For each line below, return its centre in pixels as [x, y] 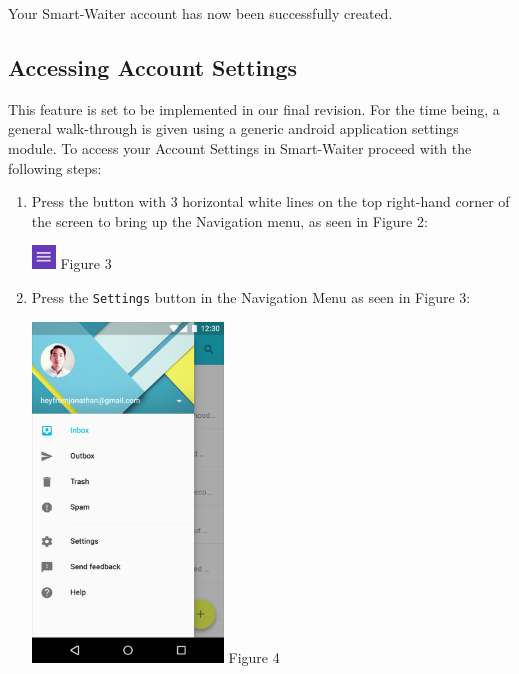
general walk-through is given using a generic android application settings [233, 128]
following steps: [55, 167]
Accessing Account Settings [153, 66]
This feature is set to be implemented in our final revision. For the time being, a [254, 108]
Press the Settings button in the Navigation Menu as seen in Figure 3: [251, 296]
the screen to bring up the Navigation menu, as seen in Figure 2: [229, 220]
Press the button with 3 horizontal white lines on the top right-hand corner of [270, 201]
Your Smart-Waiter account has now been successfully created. [200, 13]
